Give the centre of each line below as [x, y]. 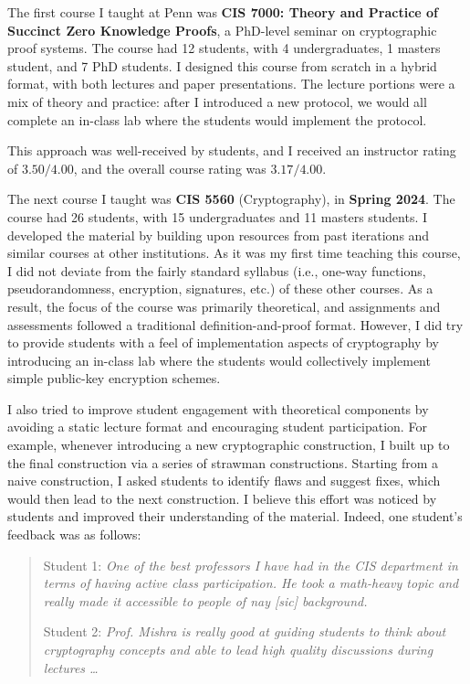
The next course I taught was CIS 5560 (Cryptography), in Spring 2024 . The [231, 199]
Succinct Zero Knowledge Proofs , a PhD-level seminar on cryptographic [222, 30]
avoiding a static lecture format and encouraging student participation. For [217, 427]
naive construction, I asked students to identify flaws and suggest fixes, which [224, 481]
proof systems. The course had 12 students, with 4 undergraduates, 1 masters [224, 48]
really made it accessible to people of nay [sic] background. [205, 600]
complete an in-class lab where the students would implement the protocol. [217, 119]
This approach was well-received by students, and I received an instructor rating [232, 150]
